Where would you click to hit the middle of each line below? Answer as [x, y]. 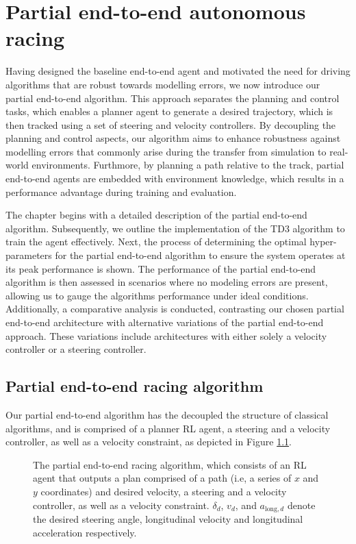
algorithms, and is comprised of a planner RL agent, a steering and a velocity [168, 428]
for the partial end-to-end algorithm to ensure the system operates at [200, 255]
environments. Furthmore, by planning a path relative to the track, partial [188, 165]
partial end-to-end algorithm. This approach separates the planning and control [173, 98]
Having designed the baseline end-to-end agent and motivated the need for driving [178, 71]
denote [301, 505]
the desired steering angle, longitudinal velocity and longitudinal [168, 519]
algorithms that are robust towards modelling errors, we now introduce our [163, 84]
